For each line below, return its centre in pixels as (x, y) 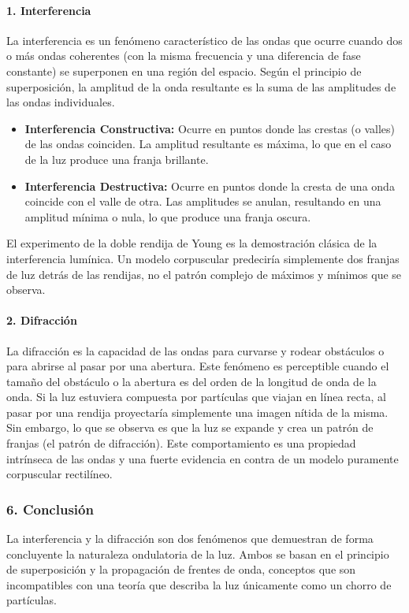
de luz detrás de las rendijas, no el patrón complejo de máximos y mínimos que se (204, 274)
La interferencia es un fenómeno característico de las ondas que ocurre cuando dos (204, 40)
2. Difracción (42, 320)
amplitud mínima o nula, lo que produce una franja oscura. (168, 216)
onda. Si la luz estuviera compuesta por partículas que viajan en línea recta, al (196, 397)
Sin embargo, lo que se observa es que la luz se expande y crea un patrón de (190, 427)
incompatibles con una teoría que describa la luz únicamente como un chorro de (199, 584)
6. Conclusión (50, 509)
